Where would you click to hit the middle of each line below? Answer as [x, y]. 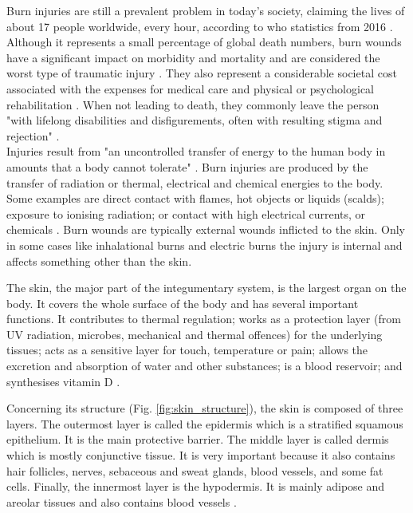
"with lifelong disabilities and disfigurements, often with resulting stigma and [195, 120]
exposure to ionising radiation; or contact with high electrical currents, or [186, 213]
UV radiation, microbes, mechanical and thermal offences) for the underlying [195, 334]
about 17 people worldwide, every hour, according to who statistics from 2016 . [200, 26]
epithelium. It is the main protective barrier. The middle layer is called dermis [198, 439]
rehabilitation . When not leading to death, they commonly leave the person [193, 104]
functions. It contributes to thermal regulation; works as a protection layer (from [204, 319]
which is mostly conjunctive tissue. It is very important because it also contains [201, 455]
